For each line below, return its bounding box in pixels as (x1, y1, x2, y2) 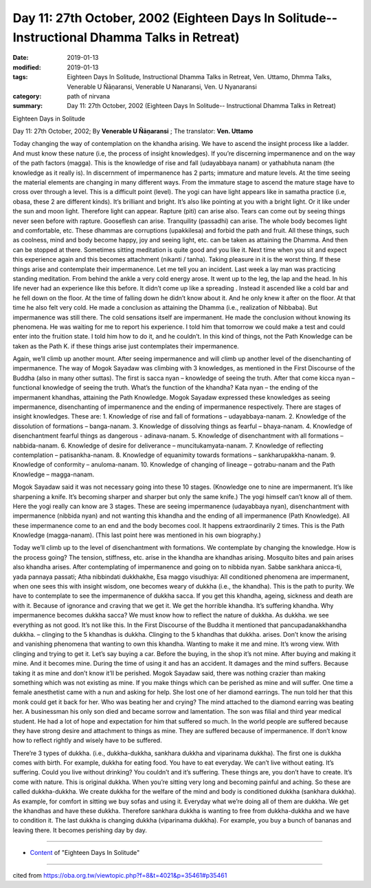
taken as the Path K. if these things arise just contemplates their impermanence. (12, 341, 240, 350)
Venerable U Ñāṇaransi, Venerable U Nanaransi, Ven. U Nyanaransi (67, 83, 257, 91)
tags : (12, 73, 28, 81)
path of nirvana (67, 92, 110, 100)
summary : (12, 102, 43, 110)
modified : (12, 63, 41, 72)
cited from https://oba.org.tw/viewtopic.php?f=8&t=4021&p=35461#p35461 (12, 871, 227, 879)
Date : (12, 54, 29, 62)
